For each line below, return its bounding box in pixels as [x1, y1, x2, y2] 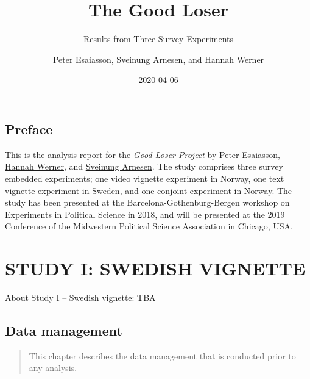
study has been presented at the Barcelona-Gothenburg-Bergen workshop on [5, 196, 290, 209]
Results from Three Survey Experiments [83, 32, 234, 45]
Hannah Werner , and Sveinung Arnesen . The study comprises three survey [5, 160, 283, 173]
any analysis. [29, 361, 77, 374]
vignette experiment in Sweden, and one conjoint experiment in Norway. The [5, 184, 292, 197]
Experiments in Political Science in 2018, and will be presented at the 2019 [5, 208, 285, 220]
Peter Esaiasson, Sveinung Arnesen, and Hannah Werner [52, 52, 264, 65]
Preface [5, 119, 53, 138]
